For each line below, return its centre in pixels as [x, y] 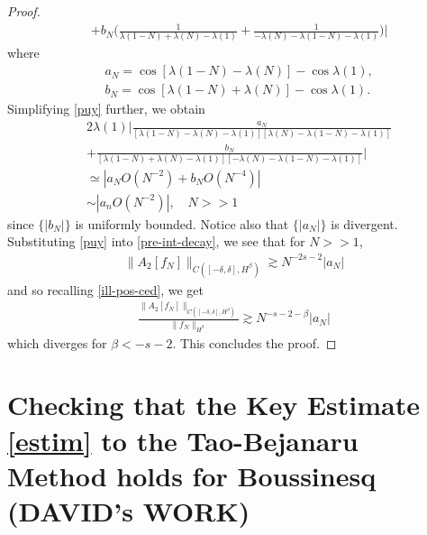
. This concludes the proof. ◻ [254, 342]
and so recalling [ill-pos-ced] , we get [105, 289]
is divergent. [364, 223]
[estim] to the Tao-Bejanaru [183, 440]
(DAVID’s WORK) [129, 510]
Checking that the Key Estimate [213, 405]
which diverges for [57, 342]
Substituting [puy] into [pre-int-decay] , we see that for [156, 241]
